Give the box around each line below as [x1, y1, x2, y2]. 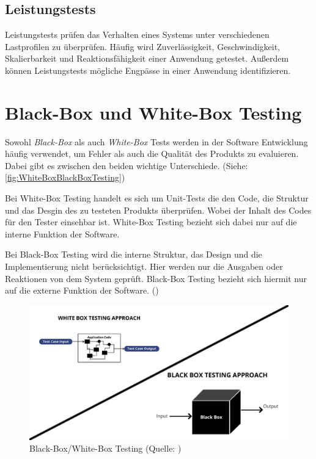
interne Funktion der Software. [5, 227, 120, 240]
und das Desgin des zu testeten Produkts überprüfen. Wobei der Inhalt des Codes [5, 203, 312, 216]
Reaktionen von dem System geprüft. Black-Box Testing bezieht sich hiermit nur [5, 272, 307, 284]
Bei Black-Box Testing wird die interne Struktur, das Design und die [5, 248, 262, 261]
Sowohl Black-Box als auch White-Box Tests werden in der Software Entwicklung [5, 135, 308, 148]
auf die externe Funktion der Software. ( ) [5, 284, 159, 297]
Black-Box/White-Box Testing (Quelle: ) [29, 442, 182, 455]
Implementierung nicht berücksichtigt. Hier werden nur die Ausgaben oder [5, 260, 283, 273]
